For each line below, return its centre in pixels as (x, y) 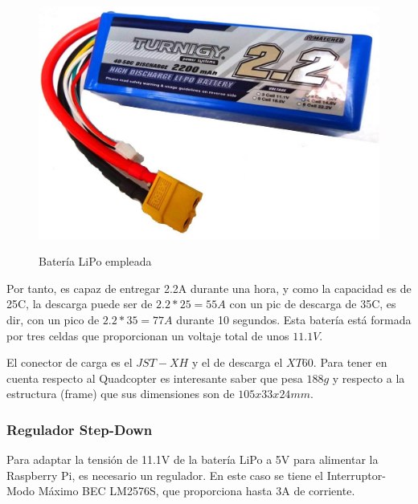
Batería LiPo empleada (95, 261)
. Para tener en (350, 362)
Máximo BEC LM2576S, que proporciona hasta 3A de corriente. (197, 491)
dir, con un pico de (53, 320)
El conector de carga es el (70, 362)
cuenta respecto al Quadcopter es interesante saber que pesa (155, 378)
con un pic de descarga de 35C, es (313, 304)
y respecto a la (369, 378)
